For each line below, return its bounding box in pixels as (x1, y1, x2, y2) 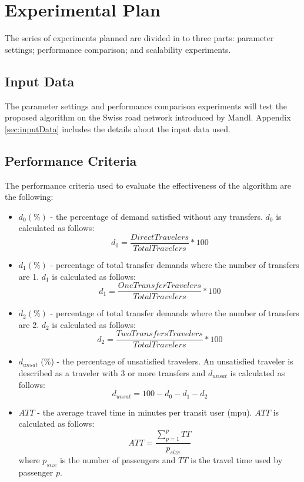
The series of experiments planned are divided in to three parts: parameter (5, 32, 274, 44)
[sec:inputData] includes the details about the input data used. (5, 122, 231, 135)
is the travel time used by (190, 453, 283, 466)
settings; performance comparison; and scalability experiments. (5, 43, 231, 55)
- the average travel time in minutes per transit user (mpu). (37, 406, 252, 418)
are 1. (18, 270, 39, 282)
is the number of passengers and (59, 453, 176, 466)
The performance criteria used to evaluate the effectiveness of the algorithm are (5, 179, 291, 191)
